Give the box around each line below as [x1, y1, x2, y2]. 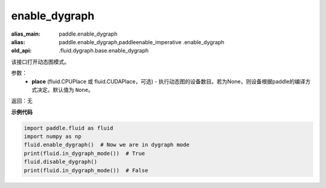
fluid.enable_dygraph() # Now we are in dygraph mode [24, 141, 190, 148]
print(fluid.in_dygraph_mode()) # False [24, 167, 149, 173]
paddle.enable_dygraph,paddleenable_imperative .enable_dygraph [59, 38, 225, 45]
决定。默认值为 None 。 [36, 86, 94, 93]
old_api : [11, 47, 32, 54]
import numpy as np [24, 133, 81, 140]
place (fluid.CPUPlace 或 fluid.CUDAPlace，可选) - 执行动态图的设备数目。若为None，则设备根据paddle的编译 [31, 77, 305, 85]
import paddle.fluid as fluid [24, 125, 113, 131]
